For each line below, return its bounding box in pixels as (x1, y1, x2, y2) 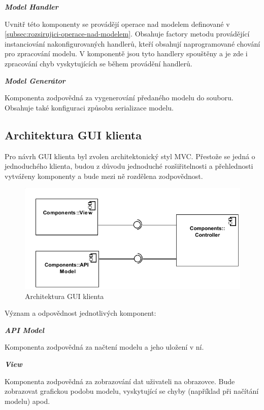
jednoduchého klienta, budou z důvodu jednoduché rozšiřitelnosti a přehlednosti (5, 161, 253, 171)
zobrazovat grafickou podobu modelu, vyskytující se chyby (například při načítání (5, 386, 259, 396)
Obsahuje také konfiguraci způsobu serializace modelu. (5, 102, 174, 113)
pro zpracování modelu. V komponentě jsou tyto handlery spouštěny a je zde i (5, 48, 248, 59)
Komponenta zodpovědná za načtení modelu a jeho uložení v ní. (5, 342, 204, 352)
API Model (5, 324, 44, 335)
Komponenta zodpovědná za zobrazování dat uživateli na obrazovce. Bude (5, 376, 235, 386)
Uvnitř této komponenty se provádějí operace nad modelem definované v (5, 18, 230, 29)
